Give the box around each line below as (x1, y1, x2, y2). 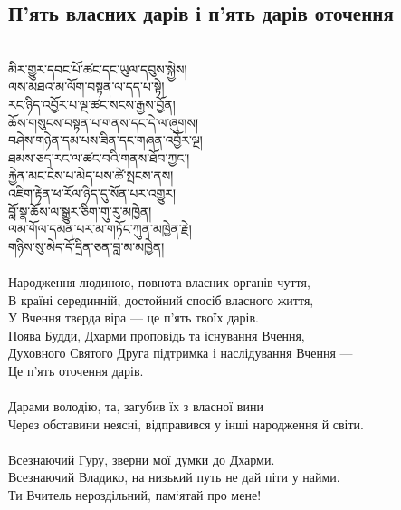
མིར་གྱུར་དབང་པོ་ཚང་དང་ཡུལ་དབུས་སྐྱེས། (8, 59, 187, 78)
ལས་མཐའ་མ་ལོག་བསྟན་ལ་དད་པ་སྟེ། (8, 77, 165, 96)
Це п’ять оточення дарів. (8, 361, 144, 380)
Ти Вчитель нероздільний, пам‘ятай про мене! (8, 486, 262, 505)
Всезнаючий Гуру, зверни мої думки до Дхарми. (8, 449, 275, 468)
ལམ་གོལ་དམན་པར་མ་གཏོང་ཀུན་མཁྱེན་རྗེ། (8, 219, 192, 238)
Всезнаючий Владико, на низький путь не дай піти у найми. (8, 467, 340, 486)
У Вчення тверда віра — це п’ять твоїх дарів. (8, 308, 259, 327)
